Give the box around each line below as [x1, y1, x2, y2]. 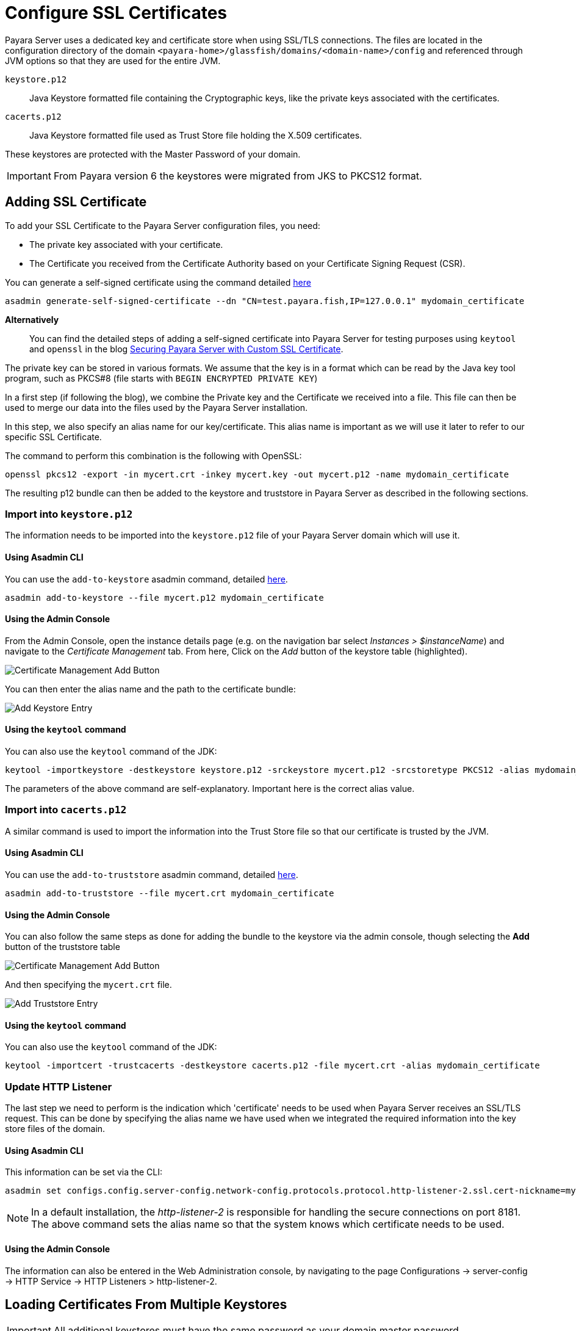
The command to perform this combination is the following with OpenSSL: [5, 450, 302, 461]
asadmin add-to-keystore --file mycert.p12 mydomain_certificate [5, 592, 324, 603]
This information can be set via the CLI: [5, 1167, 162, 1178]
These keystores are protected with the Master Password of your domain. [5, 148, 301, 159]
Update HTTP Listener [5, 1080, 112, 1093]
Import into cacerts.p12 [5, 803, 127, 816]
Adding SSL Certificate [5, 194, 147, 210]
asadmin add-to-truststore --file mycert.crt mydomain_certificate [5, 888, 334, 898]
